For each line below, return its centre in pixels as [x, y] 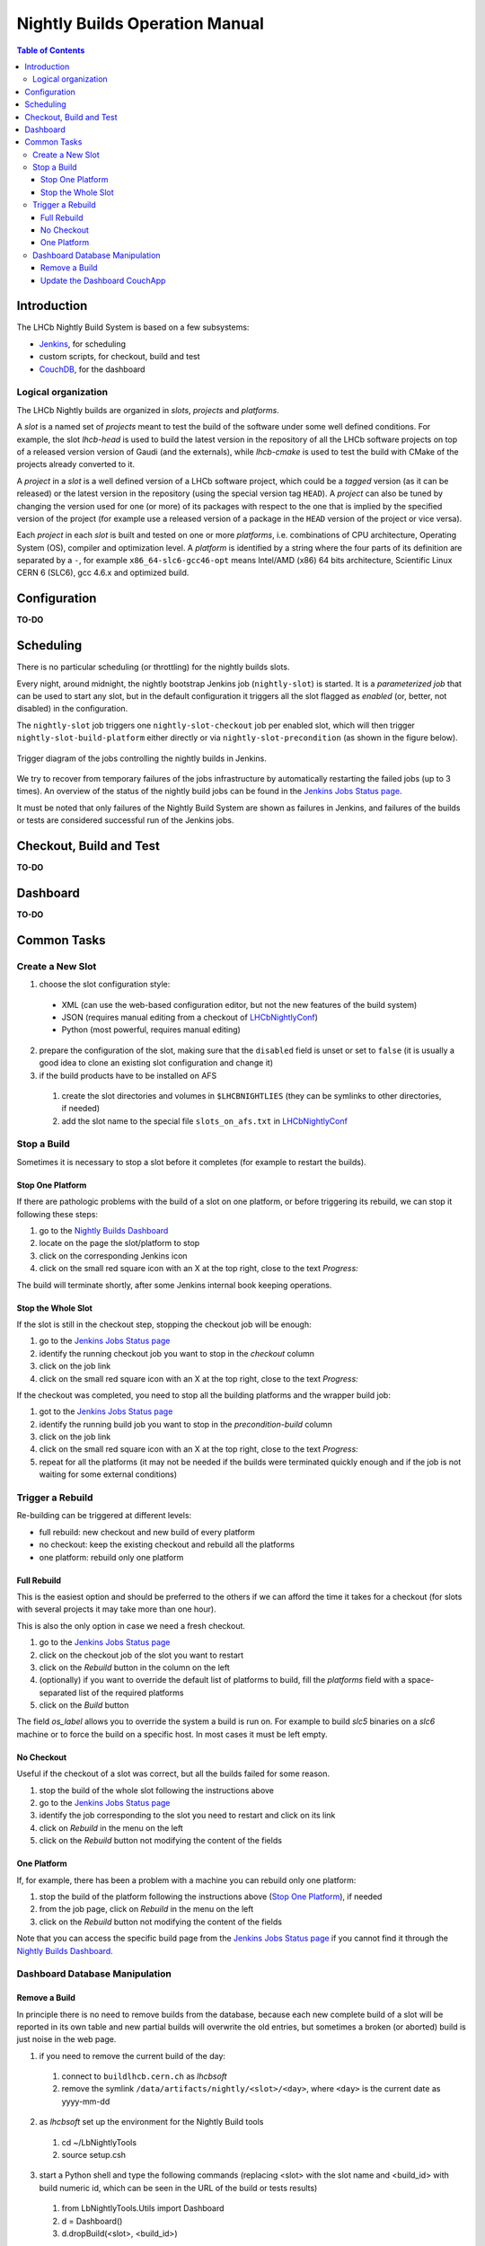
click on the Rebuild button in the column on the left [134, 1667]
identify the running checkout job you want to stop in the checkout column [176, 1353]
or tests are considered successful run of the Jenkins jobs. [125, 820]
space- [421, 1680]
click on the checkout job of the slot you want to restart [141, 1655]
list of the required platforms [131, 1693]
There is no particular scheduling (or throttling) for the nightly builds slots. [153, 667]
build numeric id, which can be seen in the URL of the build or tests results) [178, 2188]
